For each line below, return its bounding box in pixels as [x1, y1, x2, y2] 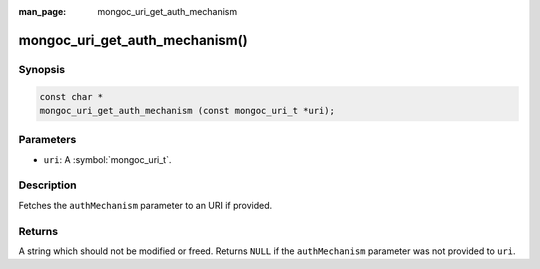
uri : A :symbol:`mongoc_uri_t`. [43, 153, 172, 165]
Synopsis [18, 62, 65, 76]
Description [18, 178, 77, 192]
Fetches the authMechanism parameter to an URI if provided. [18, 199, 273, 211]
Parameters [18, 133, 77, 147]
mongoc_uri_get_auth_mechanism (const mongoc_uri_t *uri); [39, 105, 335, 116]
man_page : [18, 6, 67, 17]
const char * [39, 91, 104, 102]
